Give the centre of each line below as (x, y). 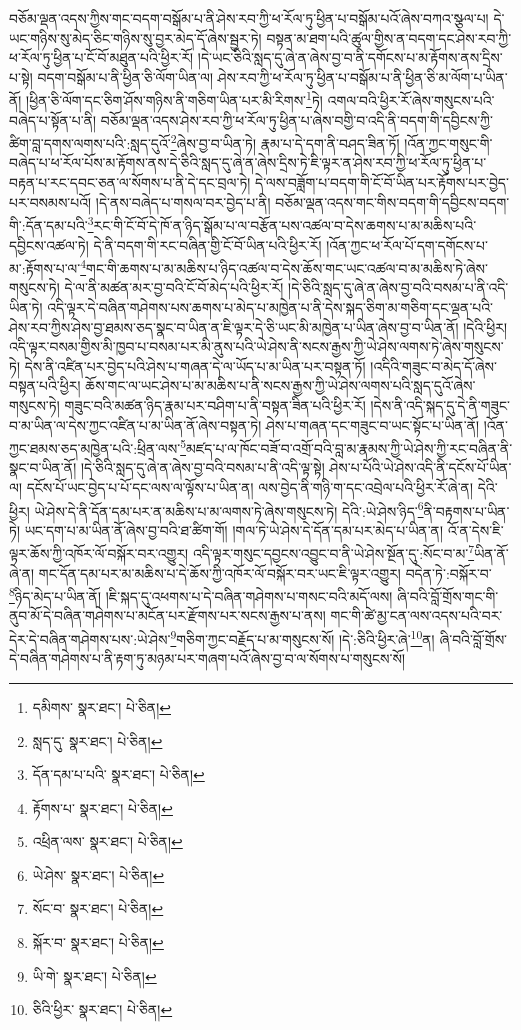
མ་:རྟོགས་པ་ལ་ (45, 267)
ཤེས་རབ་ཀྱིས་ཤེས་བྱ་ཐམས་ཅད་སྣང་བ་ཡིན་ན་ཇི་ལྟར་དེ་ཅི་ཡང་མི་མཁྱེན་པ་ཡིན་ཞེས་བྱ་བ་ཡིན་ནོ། (234, 326)
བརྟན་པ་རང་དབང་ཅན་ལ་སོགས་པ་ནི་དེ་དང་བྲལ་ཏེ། (130, 182)
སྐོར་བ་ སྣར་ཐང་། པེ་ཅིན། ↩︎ (98, 942)
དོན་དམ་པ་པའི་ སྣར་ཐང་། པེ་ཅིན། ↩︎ (118, 774)
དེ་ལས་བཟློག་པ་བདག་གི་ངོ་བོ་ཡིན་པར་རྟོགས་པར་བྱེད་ (382, 182)
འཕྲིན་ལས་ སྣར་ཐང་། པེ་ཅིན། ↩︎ (107, 841)
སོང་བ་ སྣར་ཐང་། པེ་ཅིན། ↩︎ (98, 908)
